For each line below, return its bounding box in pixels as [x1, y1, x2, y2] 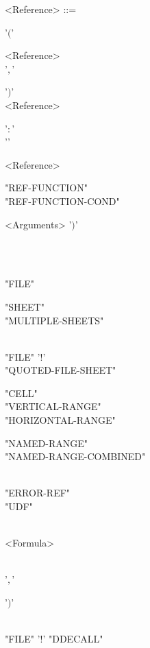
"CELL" [5, 385, 38, 400]
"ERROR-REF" [5, 485, 71, 500]
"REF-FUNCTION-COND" [5, 193, 120, 208]
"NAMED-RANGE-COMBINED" [5, 449, 146, 464]
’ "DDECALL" [42, 632, 103, 646]
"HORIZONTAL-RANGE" [5, 413, 116, 427]
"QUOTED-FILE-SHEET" [5, 363, 116, 377]
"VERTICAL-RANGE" [5, 399, 101, 413]
